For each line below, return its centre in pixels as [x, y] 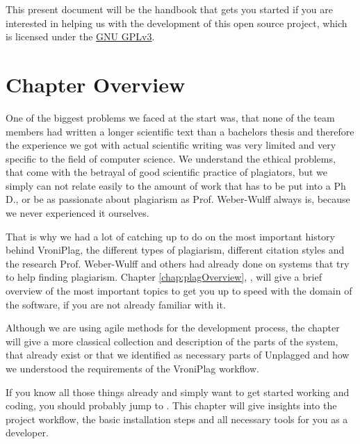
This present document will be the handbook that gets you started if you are [169, 9]
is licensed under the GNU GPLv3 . [80, 36]
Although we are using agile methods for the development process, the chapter [173, 328]
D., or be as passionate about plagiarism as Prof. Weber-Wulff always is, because [178, 199]
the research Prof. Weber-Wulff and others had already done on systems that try [178, 263]
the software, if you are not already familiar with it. [116, 304]
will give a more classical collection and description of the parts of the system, [172, 341]
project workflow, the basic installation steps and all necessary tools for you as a [177, 419]
